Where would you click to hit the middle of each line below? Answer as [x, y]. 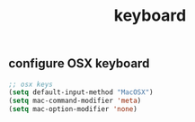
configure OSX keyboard [79, 64]
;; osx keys [31, 84]
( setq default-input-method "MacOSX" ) [81, 92]
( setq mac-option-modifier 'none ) [73, 109]
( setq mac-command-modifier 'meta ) [75, 101]
